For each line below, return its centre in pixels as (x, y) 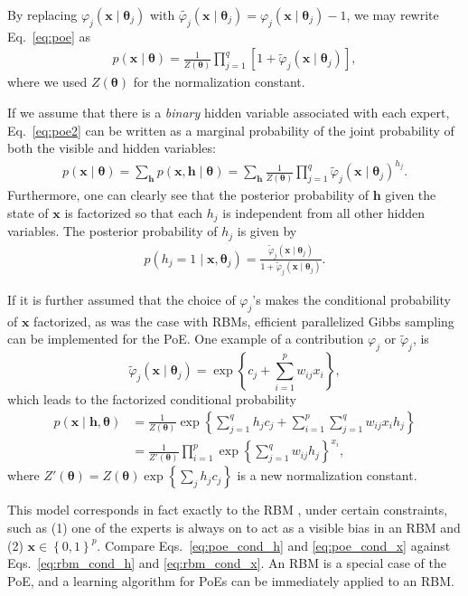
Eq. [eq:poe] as (49, 36)
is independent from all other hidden (324, 212)
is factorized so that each (134, 212)
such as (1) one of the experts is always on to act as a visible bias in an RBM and (234, 527)
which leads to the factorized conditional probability (152, 399)
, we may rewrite (393, 14)
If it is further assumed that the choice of (122, 300)
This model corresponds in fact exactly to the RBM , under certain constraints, (228, 510)
